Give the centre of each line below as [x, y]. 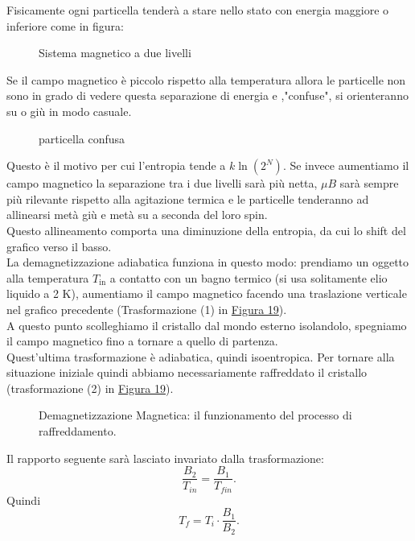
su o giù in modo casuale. [69, 111]
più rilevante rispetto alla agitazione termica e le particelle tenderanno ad [188, 198]
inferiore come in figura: [65, 25]
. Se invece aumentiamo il [346, 165]
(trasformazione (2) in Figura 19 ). [90, 388]
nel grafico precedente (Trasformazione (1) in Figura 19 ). [147, 309]
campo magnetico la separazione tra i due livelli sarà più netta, [162, 183]
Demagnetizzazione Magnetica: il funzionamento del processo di [195, 415]
